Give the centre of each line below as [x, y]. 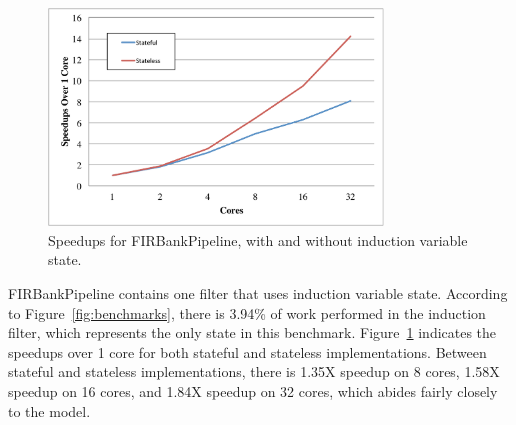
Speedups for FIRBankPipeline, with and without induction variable [258, 239]
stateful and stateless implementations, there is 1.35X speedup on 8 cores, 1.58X [254, 371]
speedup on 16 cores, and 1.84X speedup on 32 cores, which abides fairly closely [253, 390]
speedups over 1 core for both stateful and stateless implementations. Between [247, 351]
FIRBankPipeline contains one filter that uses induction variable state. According [258, 292]
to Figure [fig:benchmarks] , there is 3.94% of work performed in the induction [247, 312]
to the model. [49, 410]
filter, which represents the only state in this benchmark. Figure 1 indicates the [252, 332]
